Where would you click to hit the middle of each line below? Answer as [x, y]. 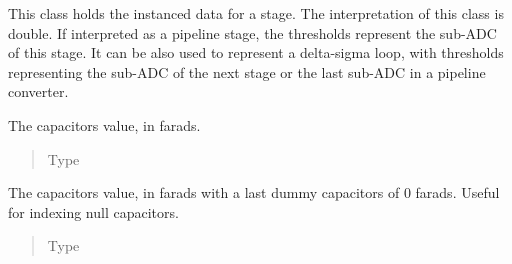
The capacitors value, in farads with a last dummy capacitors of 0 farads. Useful [254, 192]
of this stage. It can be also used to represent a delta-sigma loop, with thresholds [256, 52]
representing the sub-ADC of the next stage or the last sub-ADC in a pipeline [247, 71]
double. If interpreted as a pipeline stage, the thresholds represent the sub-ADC [252, 32]
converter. [38, 91]
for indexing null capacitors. [93, 211]
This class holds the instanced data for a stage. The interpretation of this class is [256, 13]
